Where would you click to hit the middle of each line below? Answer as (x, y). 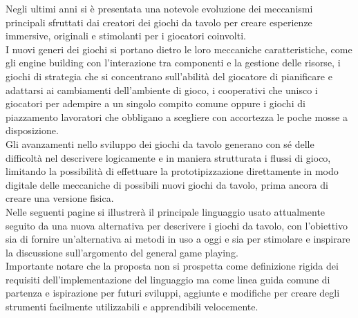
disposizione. (32, 130)
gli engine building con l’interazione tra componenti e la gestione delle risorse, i (173, 63)
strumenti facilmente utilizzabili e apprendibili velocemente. (132, 307)
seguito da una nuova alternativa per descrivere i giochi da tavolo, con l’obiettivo (177, 225)
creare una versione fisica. (60, 198)
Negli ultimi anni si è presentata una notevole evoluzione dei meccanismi (159, 8)
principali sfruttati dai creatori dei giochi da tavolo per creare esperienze (159, 22)
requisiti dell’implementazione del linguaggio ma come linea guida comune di (168, 279)
